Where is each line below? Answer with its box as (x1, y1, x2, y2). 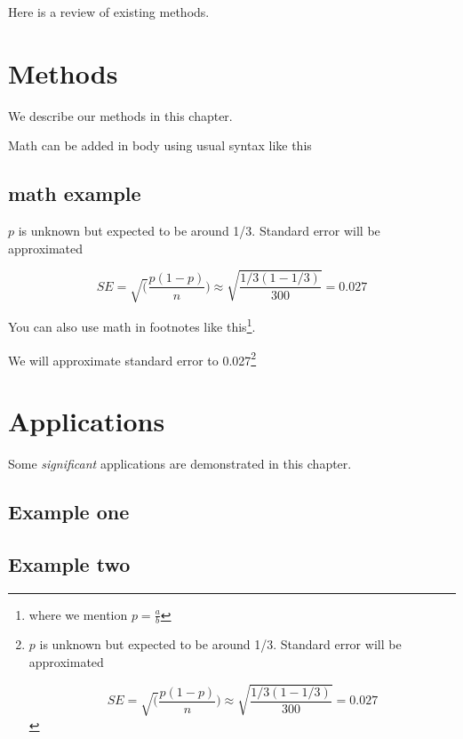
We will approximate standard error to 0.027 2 (8, 348, 257, 369)
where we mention (28, 605, 128, 623)
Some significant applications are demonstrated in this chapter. (8, 454, 352, 472)
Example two (8, 550, 131, 577)
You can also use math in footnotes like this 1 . (8, 315, 256, 335)
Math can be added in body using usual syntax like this (8, 136, 312, 155)
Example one (8, 497, 130, 525)
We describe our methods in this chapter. (8, 106, 233, 125)
